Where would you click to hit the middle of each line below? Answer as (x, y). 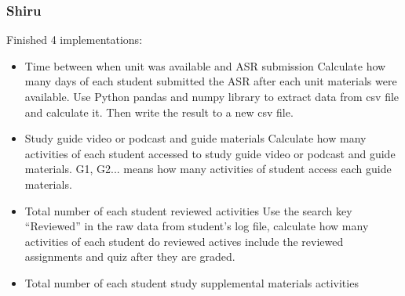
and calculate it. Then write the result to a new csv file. (159, 112)
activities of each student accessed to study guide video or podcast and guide (210, 153)
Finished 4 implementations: (75, 40)
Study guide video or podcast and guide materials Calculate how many (195, 138)
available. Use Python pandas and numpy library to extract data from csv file (212, 96)
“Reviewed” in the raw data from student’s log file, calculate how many (197, 226)
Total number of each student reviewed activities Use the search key (188, 210)
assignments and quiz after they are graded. (130, 256)
